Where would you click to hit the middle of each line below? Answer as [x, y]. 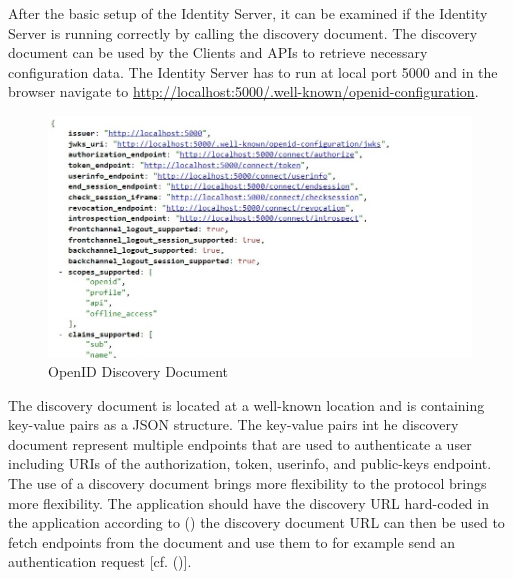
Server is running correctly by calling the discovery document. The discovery [243, 32]
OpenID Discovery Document [138, 371]
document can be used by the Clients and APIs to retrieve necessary [218, 52]
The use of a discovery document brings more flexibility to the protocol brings [247, 483]
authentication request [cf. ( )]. [100, 561]
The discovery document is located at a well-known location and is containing [246, 404]
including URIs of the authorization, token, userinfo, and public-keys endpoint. [250, 463]
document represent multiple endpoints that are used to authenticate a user [240, 443]
